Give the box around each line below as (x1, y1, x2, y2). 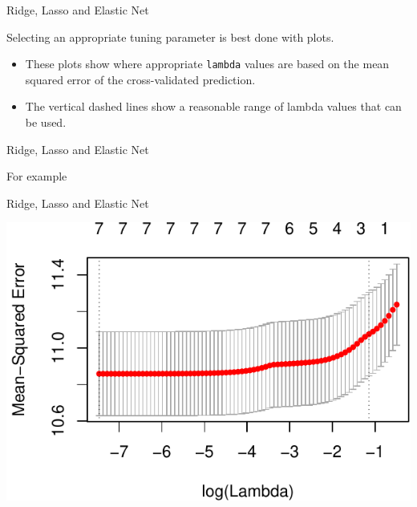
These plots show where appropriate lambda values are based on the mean (25, 55, 390, 72)
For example (6, 168, 67, 185)
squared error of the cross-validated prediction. (25, 71, 256, 87)
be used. (25, 114, 67, 131)
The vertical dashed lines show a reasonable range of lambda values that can (25, 98, 402, 115)
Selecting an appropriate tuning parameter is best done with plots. (6, 28, 334, 45)
